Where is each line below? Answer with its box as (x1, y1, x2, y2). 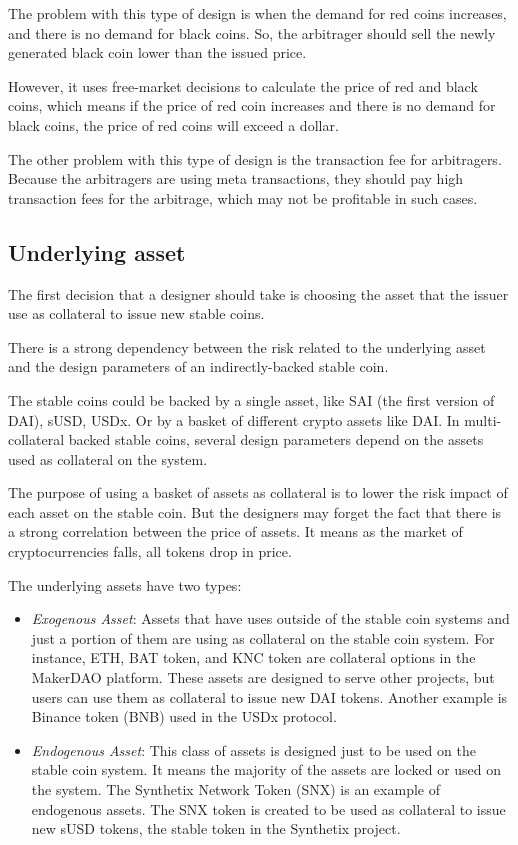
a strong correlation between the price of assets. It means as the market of (8, 521, 463, 542)
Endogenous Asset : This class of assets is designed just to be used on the (31, 739, 476, 760)
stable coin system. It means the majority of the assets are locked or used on (31, 759, 502, 780)
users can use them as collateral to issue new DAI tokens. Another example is (31, 686, 508, 707)
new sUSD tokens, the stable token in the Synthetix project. (31, 818, 401, 839)
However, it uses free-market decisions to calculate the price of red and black (8, 75, 478, 96)
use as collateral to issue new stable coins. (8, 303, 265, 324)
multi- (464, 409, 502, 430)
